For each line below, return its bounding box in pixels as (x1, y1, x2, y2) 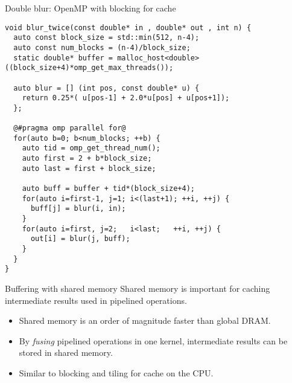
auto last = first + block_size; (22, 164, 156, 173)
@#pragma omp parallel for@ (13, 124, 126, 133)
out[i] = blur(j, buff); (30, 234, 130, 243)
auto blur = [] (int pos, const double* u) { (13, 83, 200, 92)
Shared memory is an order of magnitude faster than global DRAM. (19, 314, 271, 327)
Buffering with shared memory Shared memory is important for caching (5, 282, 270, 294)
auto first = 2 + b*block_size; (22, 154, 152, 163)
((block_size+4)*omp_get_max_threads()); (5, 63, 174, 72)
